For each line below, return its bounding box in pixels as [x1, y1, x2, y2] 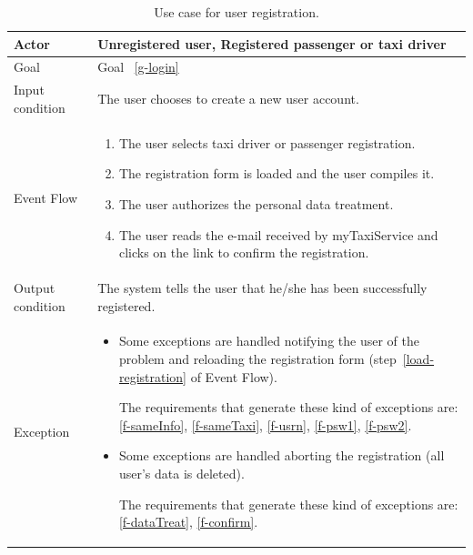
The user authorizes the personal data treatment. [118, 194, 394, 213]
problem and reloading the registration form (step [118, 348, 397, 368]
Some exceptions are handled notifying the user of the [118, 331, 419, 350]
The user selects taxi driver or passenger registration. [118, 133, 416, 152]
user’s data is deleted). [118, 463, 245, 482]
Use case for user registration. [154, 3, 319, 21]
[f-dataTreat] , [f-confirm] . [118, 512, 258, 531]
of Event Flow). [190, 367, 277, 386]
